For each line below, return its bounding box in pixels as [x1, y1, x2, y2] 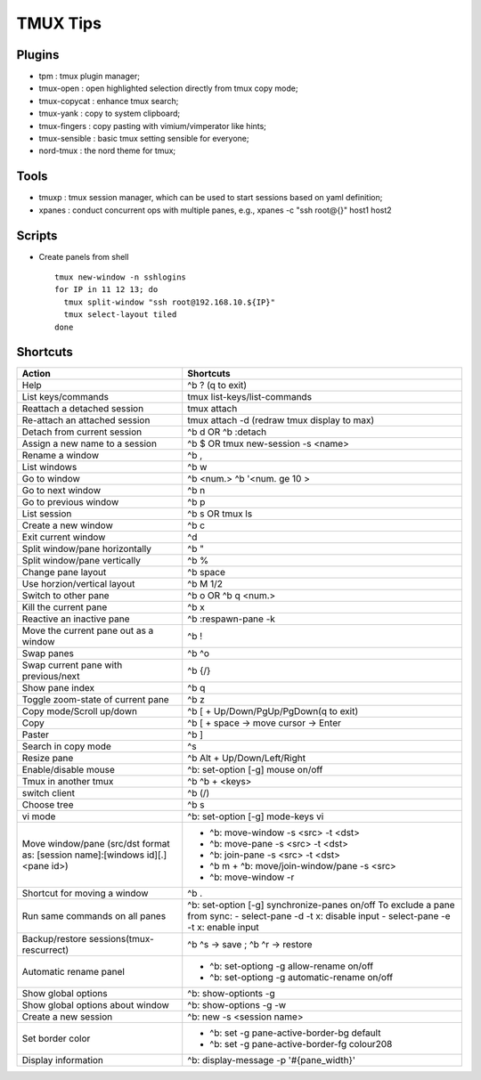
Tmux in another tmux [21, 775, 114, 788]
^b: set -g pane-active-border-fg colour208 [209, 1038, 393, 1051]
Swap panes [21, 647, 75, 660]
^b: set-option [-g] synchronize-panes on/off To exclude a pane [187, 899, 455, 912]
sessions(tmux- [88, 933, 155, 946]
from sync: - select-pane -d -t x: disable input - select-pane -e [187, 910, 451, 922]
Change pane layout [21, 566, 107, 579]
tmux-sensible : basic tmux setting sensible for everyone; [38, 134, 249, 144]
